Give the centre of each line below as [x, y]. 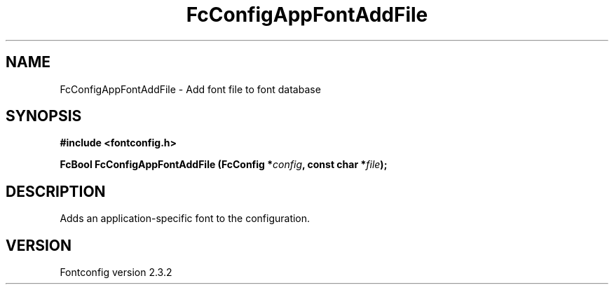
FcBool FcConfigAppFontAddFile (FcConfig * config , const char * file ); [224, 165]
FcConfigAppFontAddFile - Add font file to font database [190, 89]
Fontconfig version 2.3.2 [116, 272]
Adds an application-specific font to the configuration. [185, 219]
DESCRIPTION [56, 191]
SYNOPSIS [44, 116]
